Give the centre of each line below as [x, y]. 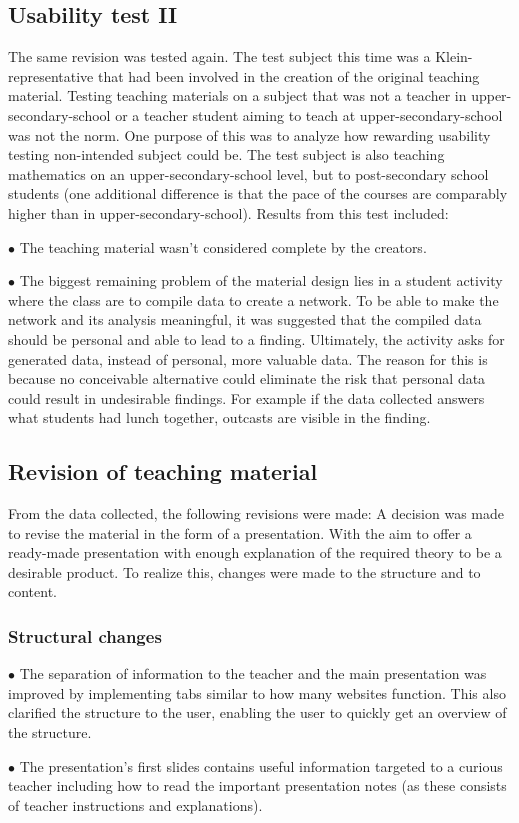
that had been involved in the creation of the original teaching [288, 75]
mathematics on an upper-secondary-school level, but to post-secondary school [248, 173]
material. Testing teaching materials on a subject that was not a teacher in [237, 95]
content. [32, 591]
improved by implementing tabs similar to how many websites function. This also [257, 692]
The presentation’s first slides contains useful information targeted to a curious [261, 765]
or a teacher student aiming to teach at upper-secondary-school [309, 114]
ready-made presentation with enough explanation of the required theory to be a [255, 552]
